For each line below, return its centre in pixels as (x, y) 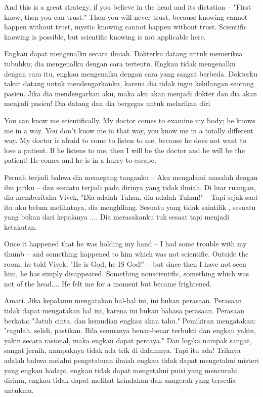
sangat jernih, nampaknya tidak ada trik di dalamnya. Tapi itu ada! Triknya (122, 350)
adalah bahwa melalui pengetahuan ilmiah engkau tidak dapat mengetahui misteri (131, 360)
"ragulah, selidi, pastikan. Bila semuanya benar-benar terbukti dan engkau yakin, (130, 330)
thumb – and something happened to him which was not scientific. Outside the (126, 254)
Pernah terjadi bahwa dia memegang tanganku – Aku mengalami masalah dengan (131, 177)
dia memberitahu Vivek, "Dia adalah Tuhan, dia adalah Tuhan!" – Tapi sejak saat (131, 197)
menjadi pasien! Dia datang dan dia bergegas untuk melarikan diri (107, 103)
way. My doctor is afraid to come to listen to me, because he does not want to (125, 140)
